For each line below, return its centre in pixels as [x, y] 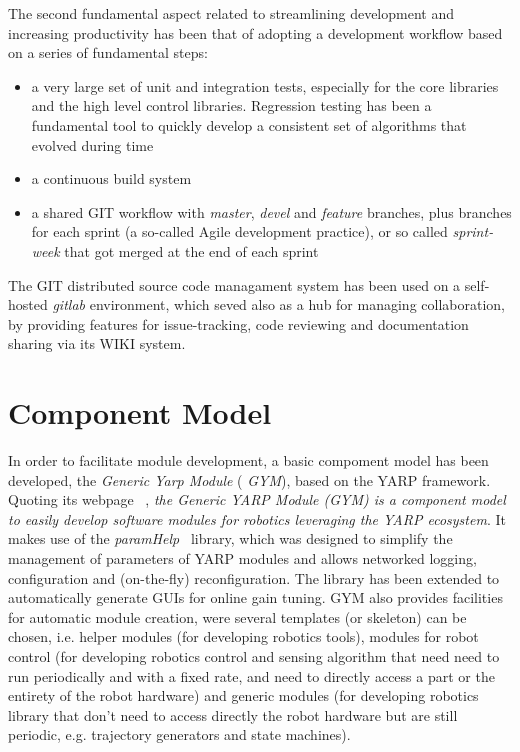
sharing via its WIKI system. [97, 343]
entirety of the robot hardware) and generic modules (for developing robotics [243, 695]
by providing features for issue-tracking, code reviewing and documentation [238, 323]
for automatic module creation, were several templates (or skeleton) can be [237, 616]
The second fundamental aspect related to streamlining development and [231, 13]
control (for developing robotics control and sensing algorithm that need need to [254, 655]
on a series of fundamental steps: [108, 52]
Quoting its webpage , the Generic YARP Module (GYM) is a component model [257, 499]
